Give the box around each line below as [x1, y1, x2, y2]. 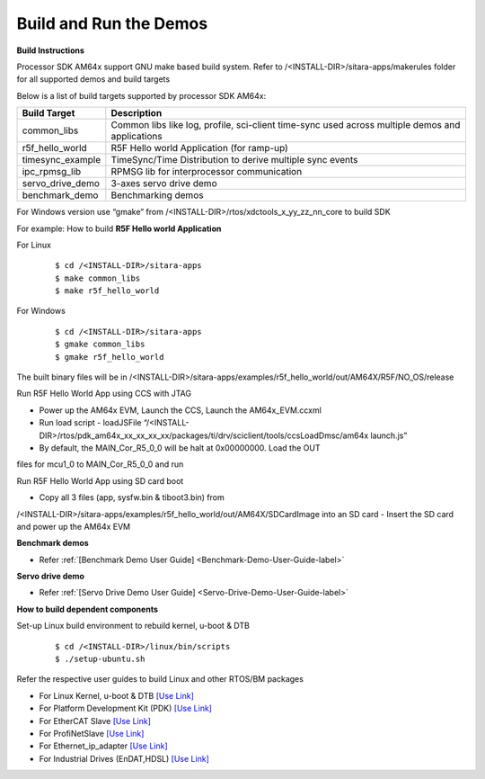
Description [110, 107, 163, 120]
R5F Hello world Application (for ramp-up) [110, 142, 289, 155]
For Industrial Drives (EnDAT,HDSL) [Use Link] [39, 753, 210, 764]
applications [110, 130, 163, 143]
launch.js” [370, 430, 408, 441]
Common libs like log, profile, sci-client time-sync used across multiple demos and [110, 119, 461, 131]
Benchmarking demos [110, 189, 204, 201]
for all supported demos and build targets [16, 74, 171, 85]
